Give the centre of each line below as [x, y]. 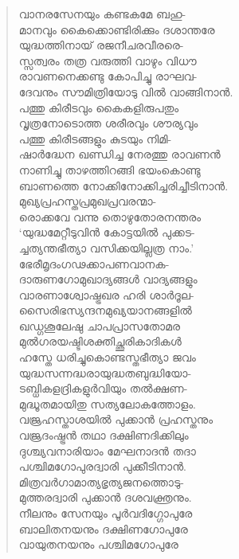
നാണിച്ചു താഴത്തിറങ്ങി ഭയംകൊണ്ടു [110, 169]
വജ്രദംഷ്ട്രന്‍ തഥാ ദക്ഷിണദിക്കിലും [104, 435]
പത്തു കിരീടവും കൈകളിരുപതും [99, 107]
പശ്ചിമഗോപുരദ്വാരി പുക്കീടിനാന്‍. [102, 466]
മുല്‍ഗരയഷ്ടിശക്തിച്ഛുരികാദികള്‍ [100, 341]
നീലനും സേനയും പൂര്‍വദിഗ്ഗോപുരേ [106, 513]
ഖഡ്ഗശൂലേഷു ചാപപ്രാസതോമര [99, 325]
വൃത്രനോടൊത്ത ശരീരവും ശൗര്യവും [108, 123]
